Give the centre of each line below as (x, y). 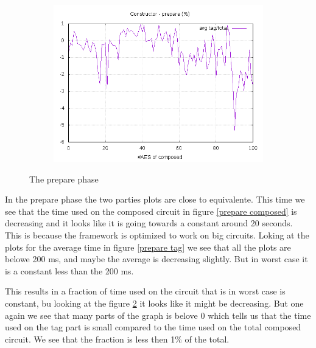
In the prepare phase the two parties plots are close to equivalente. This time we (155, 199)
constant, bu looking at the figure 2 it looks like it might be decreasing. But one (154, 303)
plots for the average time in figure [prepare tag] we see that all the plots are (148, 247)
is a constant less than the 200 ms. (69, 270)
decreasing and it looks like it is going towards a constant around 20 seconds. (149, 223)
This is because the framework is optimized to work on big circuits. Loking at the (157, 235)
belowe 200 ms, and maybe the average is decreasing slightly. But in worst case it (156, 259)
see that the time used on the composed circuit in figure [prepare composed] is (151, 211)
